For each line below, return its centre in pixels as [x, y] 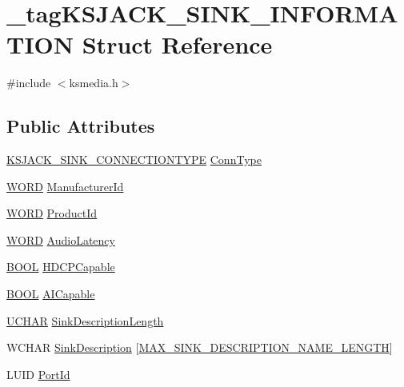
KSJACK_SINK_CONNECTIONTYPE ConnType [134, 160]
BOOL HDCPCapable [61, 267]
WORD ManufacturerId [65, 186]
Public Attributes [81, 126]
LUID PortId [38, 374]
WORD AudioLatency [61, 239]
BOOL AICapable [51, 294]
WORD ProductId [52, 213]
